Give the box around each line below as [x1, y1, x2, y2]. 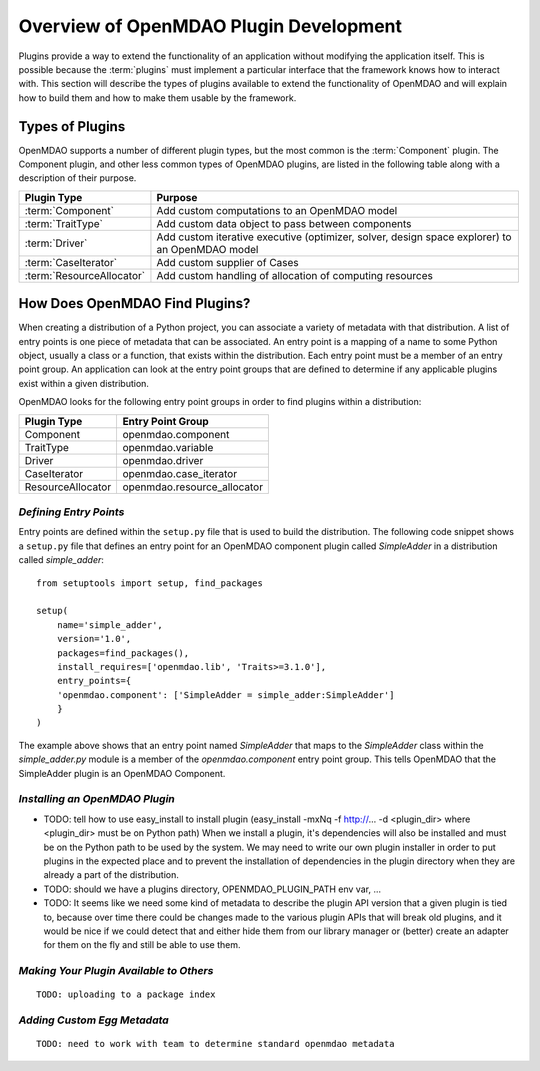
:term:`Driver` [24, 236, 88, 250]
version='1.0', [56, 633, 132, 645]
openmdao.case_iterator [122, 466, 238, 480]
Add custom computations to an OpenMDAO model [156, 203, 398, 217]
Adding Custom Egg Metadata [18, 1013, 169, 1027]
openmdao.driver [122, 453, 204, 467]
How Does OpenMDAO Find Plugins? [18, 295, 251, 312]
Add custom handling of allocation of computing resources [156, 268, 434, 282]
